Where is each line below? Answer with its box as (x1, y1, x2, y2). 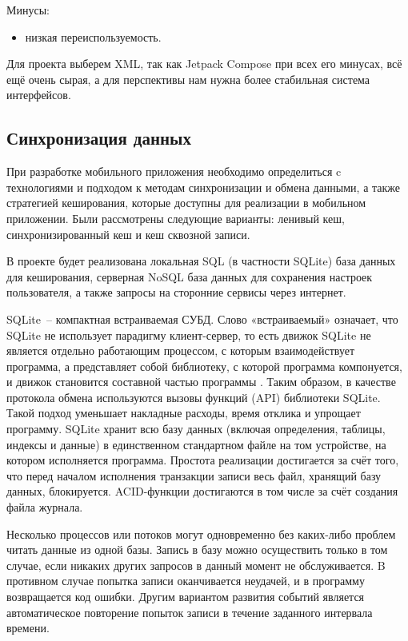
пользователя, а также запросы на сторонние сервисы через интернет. (6, 284, 346, 301)
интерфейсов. (6, 86, 71, 103)
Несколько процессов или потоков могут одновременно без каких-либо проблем (6, 525, 396, 542)
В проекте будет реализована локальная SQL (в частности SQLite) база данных (6, 253, 396, 269)
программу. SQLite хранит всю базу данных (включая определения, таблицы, (6, 420, 386, 437)
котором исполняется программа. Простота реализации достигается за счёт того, (6, 452, 399, 468)
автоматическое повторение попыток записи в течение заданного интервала (6, 603, 373, 620)
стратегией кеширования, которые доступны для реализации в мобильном (6, 194, 366, 211)
